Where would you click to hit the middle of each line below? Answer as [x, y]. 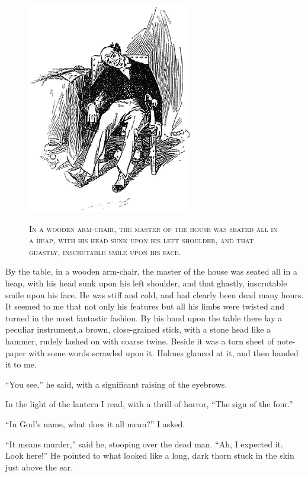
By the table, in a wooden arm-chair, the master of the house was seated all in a [151, 271]
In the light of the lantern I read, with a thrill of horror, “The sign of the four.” [149, 404]
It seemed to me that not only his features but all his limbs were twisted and [145, 306]
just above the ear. [39, 467]
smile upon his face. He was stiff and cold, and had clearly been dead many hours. [155, 294]
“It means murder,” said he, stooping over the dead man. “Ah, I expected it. [144, 444]
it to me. [21, 364]
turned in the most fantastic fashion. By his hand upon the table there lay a [144, 318]
